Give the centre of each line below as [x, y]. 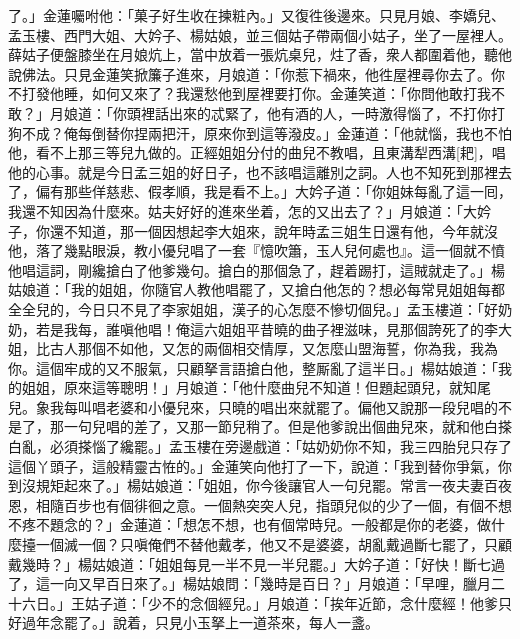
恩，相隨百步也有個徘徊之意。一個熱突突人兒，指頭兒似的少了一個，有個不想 [260, 504]
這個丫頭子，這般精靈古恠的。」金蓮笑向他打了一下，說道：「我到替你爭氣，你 [260, 465]
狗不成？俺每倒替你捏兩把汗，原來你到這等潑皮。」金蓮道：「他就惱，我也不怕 [260, 132]
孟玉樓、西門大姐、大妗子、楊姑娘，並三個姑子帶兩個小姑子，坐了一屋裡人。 [260, 34]
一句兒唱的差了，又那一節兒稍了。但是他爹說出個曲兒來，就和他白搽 [287, 426]
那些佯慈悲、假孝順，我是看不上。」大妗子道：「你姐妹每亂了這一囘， [287, 191]
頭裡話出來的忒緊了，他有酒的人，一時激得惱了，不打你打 [315, 112]
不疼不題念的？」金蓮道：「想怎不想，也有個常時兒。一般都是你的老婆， [242, 524]
